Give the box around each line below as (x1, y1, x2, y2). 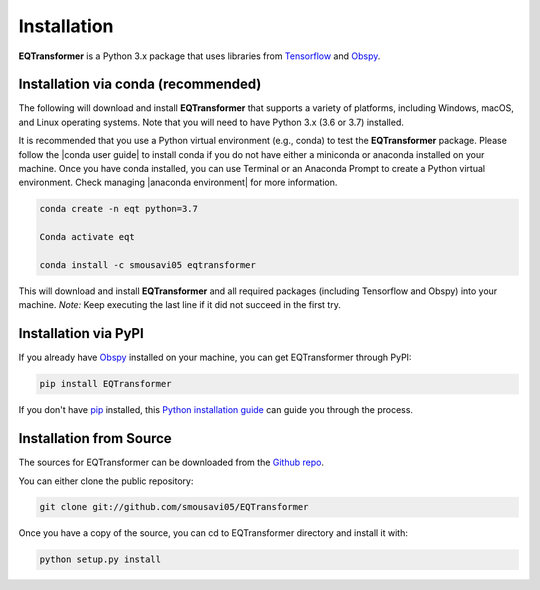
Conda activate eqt (39, 231, 135, 243)
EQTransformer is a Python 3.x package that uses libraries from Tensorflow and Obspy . (18, 50, 381, 62)
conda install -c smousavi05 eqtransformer (39, 259, 257, 270)
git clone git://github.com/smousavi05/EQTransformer (39, 501, 309, 513)
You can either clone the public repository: (18, 475, 194, 487)
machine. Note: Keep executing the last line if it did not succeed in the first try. (18, 299, 342, 311)
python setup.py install (39, 554, 162, 565)
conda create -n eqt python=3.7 (39, 203, 199, 215)
